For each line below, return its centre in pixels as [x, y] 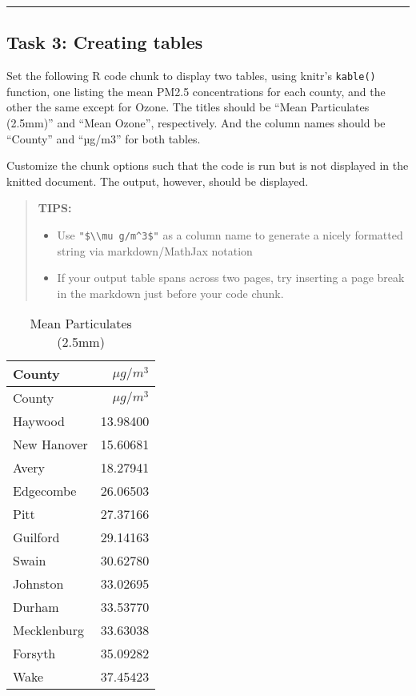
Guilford [36, 537]
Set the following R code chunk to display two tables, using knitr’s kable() [191, 76]
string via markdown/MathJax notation [155, 250]
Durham [36, 607]
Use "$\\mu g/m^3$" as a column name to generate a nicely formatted [230, 235]
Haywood [39, 421]
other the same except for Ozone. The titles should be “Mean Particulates [188, 107]
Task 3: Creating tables [105, 42]
